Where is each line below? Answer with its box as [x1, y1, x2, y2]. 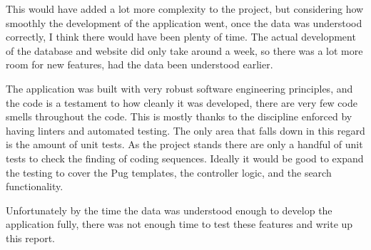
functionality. [6, 179, 63, 194]
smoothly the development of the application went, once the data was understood [6, 15, 362, 30]
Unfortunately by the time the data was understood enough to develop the [6, 202, 332, 217]
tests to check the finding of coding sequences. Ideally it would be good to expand [6, 150, 364, 165]
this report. [6, 230, 56, 245]
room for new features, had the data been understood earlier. [6, 57, 273, 72]
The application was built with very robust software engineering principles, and [6, 80, 353, 95]
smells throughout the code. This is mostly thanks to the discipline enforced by [6, 109, 352, 124]
